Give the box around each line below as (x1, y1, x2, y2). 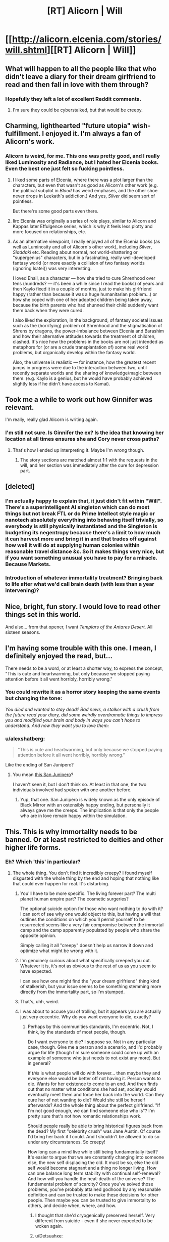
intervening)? (5, 587, 39, 594)
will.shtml (5, 45, 47, 56)
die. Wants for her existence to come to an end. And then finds (27, 1081, 158, 1087)
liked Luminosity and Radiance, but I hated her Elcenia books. (5, 159, 159, 166)
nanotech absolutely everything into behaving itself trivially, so (5, 516, 164, 523)
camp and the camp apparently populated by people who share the (20, 927, 160, 933)
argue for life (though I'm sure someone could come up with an (27, 1049, 159, 1055)
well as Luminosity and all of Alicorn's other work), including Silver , (12, 243, 152, 250)
